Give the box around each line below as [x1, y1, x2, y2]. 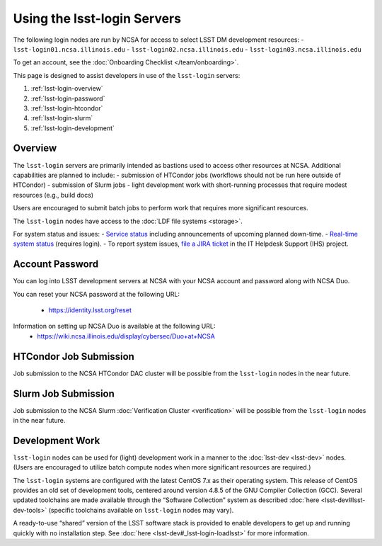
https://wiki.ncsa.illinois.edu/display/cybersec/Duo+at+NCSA [37, 331, 215, 340]
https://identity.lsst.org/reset [48, 306, 132, 314]
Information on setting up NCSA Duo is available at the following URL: [13, 322, 216, 331]
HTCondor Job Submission [13, 351, 134, 363]
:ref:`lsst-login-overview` [30, 84, 103, 93]
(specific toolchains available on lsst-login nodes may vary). [48, 506, 234, 514]
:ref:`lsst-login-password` [30, 94, 105, 103]
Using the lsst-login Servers [13, 11, 182, 26]
